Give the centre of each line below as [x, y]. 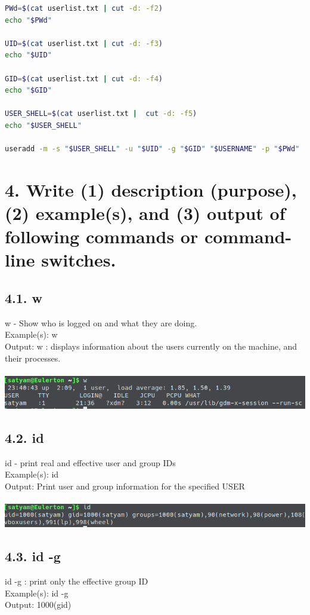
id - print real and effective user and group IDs [90, 462]
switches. [79, 260]
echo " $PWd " [28, 20]
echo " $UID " [28, 55]
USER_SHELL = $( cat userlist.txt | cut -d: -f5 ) [101, 114]
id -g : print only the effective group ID [77, 581]
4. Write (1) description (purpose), [151, 189]
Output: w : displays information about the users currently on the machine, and [151, 346]
